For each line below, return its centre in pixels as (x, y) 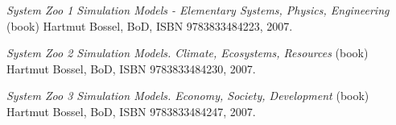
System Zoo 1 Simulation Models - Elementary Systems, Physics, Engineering (198, 10)
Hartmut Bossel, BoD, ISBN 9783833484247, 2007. (131, 111)
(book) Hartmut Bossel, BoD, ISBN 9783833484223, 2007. (150, 25)
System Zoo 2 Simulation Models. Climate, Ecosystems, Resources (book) (188, 53)
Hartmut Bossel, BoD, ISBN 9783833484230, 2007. (131, 68)
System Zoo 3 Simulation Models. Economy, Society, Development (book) (188, 96)
